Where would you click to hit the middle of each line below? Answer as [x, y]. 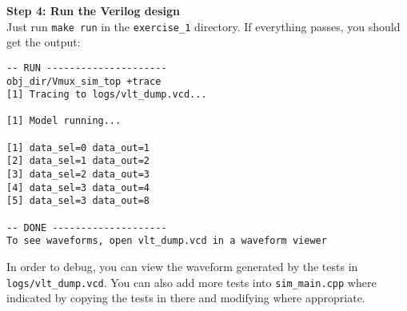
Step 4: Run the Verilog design [93, 10]
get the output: [44, 42]
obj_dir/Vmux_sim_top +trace [84, 81]
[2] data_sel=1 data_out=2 [78, 161]
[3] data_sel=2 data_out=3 [78, 175]
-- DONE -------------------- [87, 227]
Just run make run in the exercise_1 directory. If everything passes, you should [203, 26]
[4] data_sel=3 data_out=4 [78, 187]
